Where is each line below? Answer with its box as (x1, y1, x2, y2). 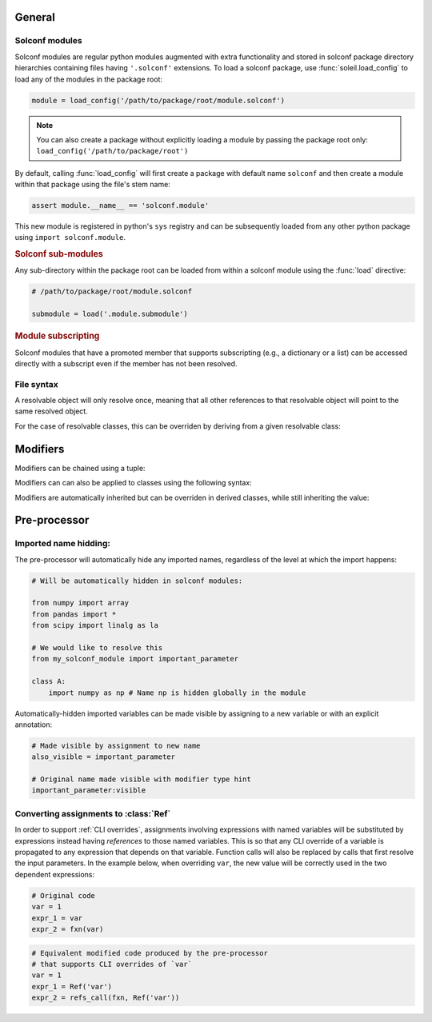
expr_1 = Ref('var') (31, 982, 112, 991)
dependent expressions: (14, 869, 95, 879)
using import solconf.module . (14, 233, 126, 242)
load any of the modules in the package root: (14, 74, 163, 84)
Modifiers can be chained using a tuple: (14, 463, 146, 473)
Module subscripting (14, 330, 100, 341)
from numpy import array (31, 598, 130, 608)
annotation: (14, 720, 52, 729)
